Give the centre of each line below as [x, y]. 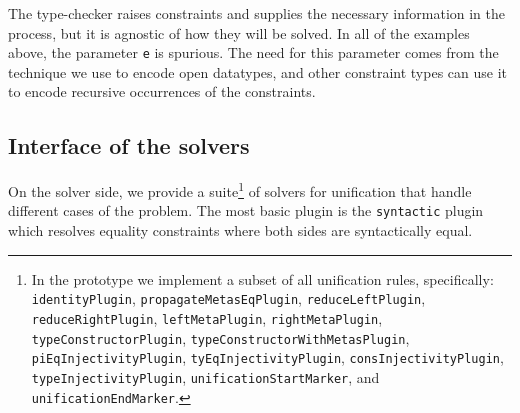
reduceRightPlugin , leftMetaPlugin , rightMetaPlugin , [207, 317]
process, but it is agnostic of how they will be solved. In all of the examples [239, 32]
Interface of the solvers [129, 145]
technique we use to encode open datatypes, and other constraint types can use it [257, 71]
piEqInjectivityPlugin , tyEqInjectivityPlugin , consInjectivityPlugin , [267, 357]
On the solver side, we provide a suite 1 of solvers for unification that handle [240, 189]
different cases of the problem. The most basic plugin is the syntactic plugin [246, 210]
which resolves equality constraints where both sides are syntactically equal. [240, 230]
